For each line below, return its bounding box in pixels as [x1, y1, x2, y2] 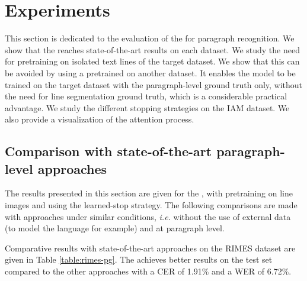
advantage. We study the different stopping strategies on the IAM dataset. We [5, 101, 290, 114]
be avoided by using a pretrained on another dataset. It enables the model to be [5, 66, 296, 79]
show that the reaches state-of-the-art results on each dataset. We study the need [5, 43, 300, 56]
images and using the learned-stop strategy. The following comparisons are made [5, 199, 298, 211]
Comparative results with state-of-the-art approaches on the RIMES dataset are [5, 241, 296, 254]
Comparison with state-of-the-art [5, 142, 212, 160]
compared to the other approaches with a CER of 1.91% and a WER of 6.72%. [5, 265, 292, 277]
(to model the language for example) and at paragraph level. [5, 222, 225, 234]
